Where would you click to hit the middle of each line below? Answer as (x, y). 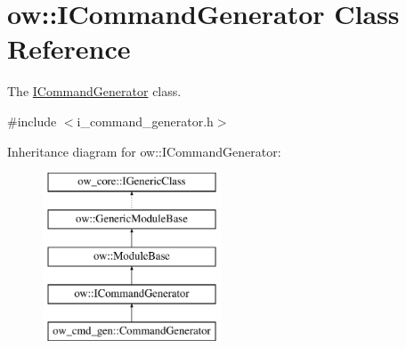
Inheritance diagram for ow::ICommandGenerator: (144, 151)
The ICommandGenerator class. (94, 91)
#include (32, 121)
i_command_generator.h (145, 121)
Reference (69, 49)
